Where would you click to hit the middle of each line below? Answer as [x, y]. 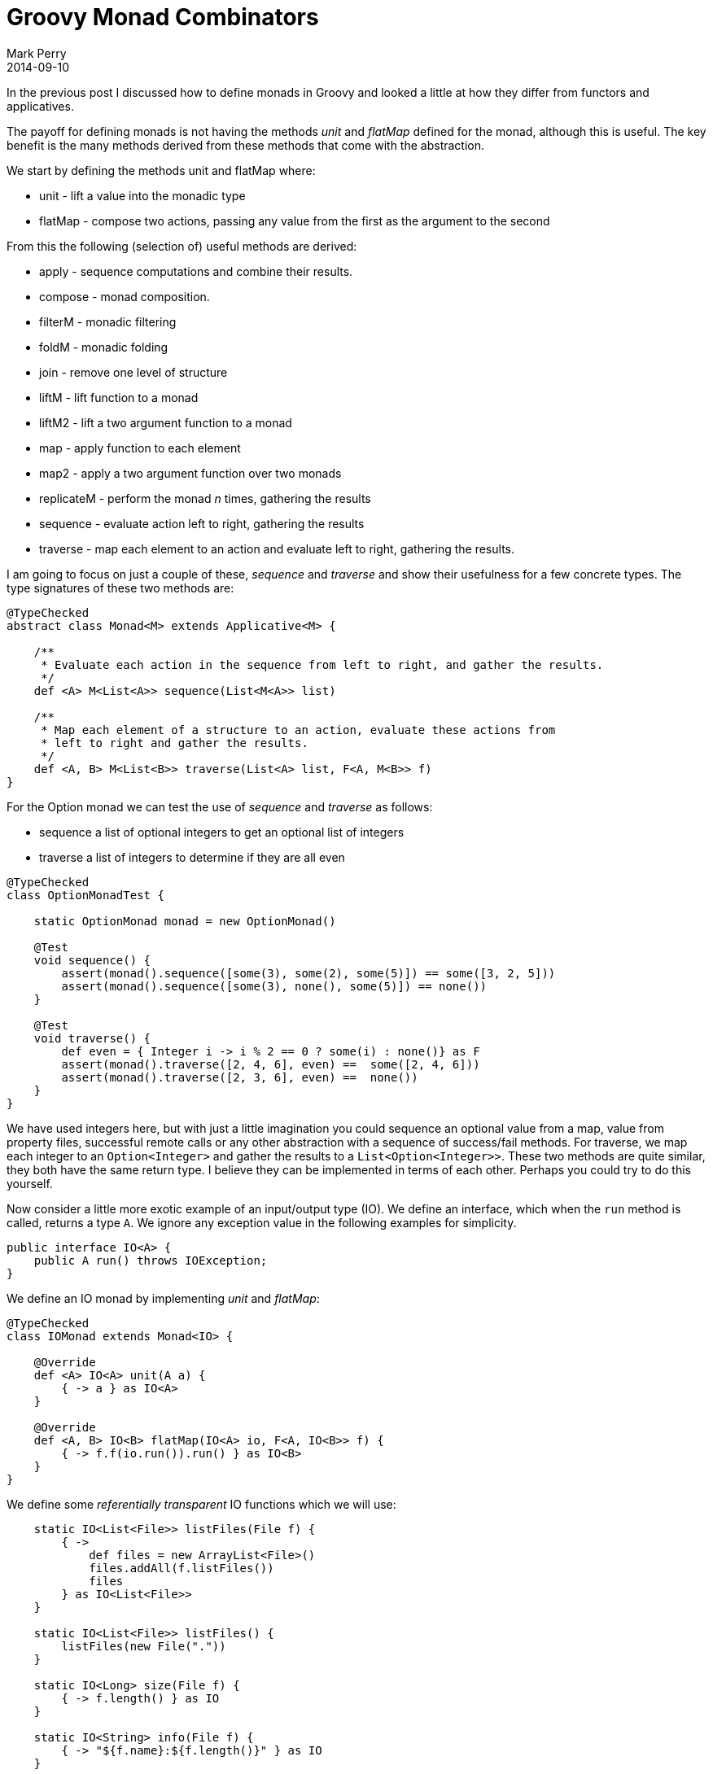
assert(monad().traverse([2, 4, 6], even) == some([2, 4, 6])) [271, 1064]
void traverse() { [92, 1038]
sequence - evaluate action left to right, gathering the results [202, 523]
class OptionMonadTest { [85, 895]
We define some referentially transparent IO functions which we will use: [201, 1504]
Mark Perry [37, 53]
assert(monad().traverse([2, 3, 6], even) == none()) [240, 1077]
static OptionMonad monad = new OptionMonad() [185, 921]
